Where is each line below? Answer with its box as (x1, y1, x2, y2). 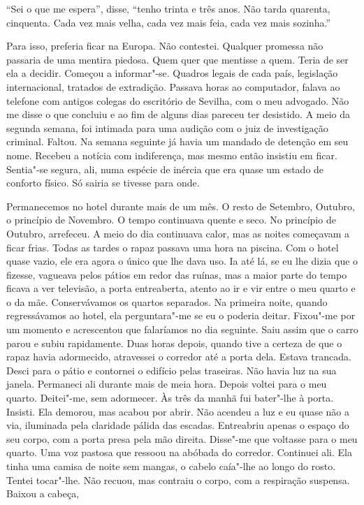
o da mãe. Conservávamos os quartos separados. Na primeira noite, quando (6, 294, 328, 309)
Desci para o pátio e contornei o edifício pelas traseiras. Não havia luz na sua (6, 363, 337, 377)
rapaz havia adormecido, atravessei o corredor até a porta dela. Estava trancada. (6, 349, 351, 364)
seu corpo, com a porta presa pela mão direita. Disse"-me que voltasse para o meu (6, 431, 358, 446)
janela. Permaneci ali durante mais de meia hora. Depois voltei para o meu (6, 376, 327, 391)
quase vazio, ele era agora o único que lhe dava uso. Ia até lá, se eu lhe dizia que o (6, 254, 358, 268)
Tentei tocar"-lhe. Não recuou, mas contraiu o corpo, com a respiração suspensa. (6, 472, 350, 487)
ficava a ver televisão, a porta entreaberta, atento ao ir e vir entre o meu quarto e (6, 281, 356, 295)
